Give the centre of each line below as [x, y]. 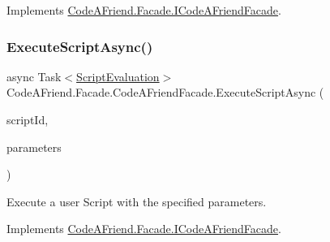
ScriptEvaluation [118, 76]
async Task [34, 76]
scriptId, [28, 119]
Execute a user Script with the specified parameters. [137, 201]
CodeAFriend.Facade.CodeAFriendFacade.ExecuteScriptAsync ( [165, 92]
